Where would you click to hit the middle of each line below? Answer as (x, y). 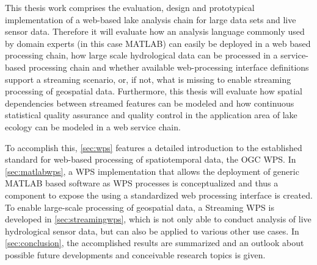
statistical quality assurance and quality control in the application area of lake (151, 115)
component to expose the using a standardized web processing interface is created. (159, 195)
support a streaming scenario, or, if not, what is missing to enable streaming (148, 79)
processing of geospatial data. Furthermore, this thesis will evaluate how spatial (154, 91)
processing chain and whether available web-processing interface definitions (169, 67)
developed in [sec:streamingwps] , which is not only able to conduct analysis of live (158, 219)
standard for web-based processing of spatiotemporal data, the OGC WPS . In (151, 159)
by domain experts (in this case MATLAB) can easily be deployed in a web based (158, 43)
